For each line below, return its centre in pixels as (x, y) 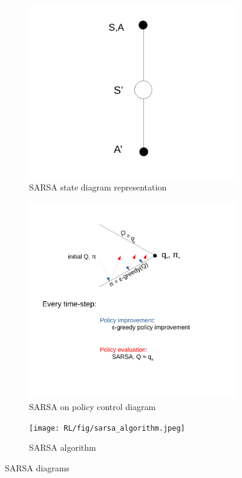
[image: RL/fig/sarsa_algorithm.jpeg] (107, 428)
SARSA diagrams (37, 467)
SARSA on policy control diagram (93, 406)
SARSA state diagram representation (98, 187)
